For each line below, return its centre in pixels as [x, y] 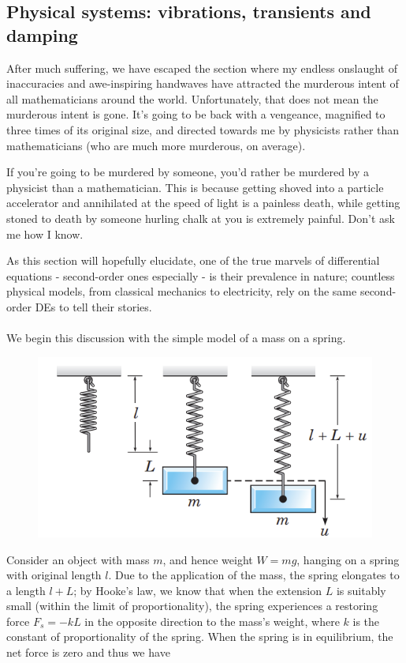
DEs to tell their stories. [93, 306]
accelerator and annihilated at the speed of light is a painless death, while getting [203, 203]
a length [26, 590]
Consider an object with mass [78, 559]
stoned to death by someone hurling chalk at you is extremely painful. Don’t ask [201, 218]
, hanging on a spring [348, 559]
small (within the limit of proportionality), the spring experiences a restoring [192, 606]
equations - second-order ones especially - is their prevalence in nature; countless [201, 275]
